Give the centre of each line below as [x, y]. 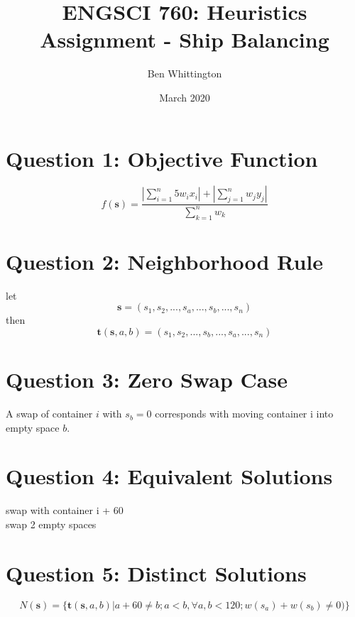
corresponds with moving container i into [244, 414]
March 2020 [185, 97]
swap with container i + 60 [65, 510]
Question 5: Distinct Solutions [156, 573]
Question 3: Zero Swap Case [147, 380]
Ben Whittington [185, 73]
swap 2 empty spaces [51, 524]
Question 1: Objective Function [162, 158]
